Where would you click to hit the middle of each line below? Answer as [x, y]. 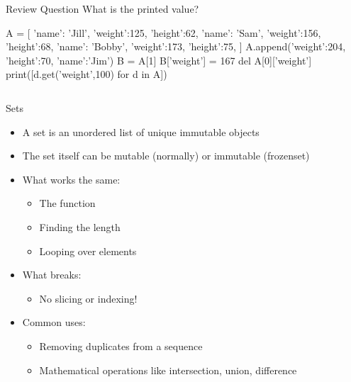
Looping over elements [88, 251]
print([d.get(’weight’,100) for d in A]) [87, 74]
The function [67, 203]
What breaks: [52, 275]
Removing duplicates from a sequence [121, 346]
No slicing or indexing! [88, 298]
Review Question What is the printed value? [102, 9]
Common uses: [54, 322]
